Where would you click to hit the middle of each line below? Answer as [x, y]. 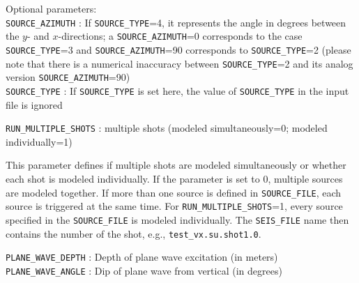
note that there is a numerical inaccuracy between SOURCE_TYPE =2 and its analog [179, 63]
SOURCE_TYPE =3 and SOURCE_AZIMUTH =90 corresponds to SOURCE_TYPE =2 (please [178, 49]
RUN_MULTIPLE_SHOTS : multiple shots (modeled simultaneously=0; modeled [167, 128]
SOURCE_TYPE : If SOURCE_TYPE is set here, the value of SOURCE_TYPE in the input [177, 90]
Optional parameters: [51, 8]
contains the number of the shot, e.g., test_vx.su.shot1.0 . [133, 233]
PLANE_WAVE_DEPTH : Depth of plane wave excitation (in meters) [142, 257]
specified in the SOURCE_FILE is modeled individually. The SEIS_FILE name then [177, 219]
